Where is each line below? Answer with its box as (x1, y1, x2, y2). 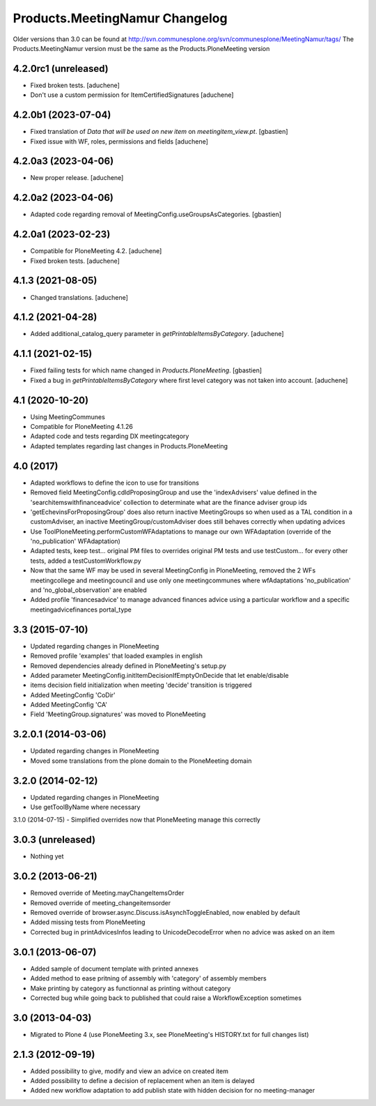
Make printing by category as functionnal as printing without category (30, 984, 231, 992)
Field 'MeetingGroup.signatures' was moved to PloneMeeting (30, 710, 206, 718)
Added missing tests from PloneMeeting (30, 918, 146, 927)
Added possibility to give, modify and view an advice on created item (30, 1067, 229, 1075)
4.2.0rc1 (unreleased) (13, 63, 109, 75)
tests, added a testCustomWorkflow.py (30, 556, 142, 565)
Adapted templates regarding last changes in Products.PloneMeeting (30, 441, 228, 450)
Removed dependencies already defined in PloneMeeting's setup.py (30, 661, 226, 669)
